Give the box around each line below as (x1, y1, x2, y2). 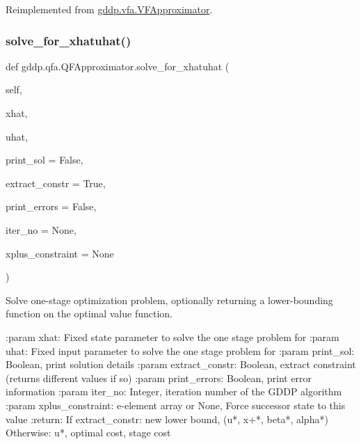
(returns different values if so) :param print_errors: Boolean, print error (6, 370, 312, 385)
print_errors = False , (6, 199, 97, 214)
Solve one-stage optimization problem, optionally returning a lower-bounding (6, 292, 333, 307)
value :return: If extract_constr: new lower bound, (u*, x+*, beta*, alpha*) (6, 411, 328, 426)
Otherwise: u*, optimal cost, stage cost (6, 425, 171, 440)
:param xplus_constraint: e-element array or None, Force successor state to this (6, 397, 346, 412)
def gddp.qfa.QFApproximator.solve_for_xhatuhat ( (6, 58, 230, 73)
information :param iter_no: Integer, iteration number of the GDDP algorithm (6, 384, 342, 399)
